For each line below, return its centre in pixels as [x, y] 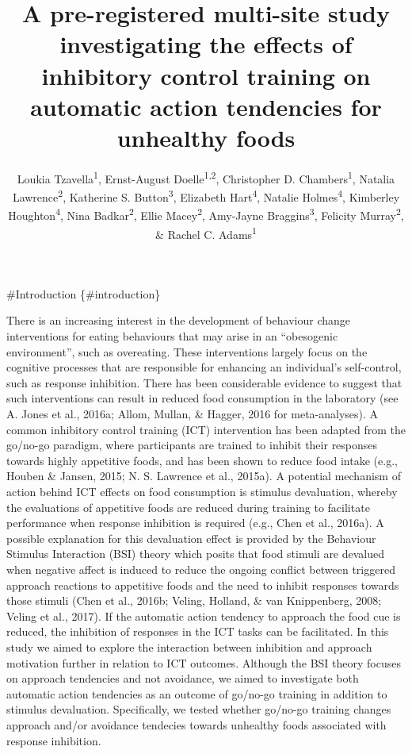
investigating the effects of [206, 44]
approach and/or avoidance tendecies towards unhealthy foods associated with [196, 724]
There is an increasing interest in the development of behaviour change [178, 320]
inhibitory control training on [206, 75]
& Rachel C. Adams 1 [206, 233]
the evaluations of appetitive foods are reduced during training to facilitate [188, 507]
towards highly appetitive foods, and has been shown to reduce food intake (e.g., [202, 460]
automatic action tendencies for [206, 106]
